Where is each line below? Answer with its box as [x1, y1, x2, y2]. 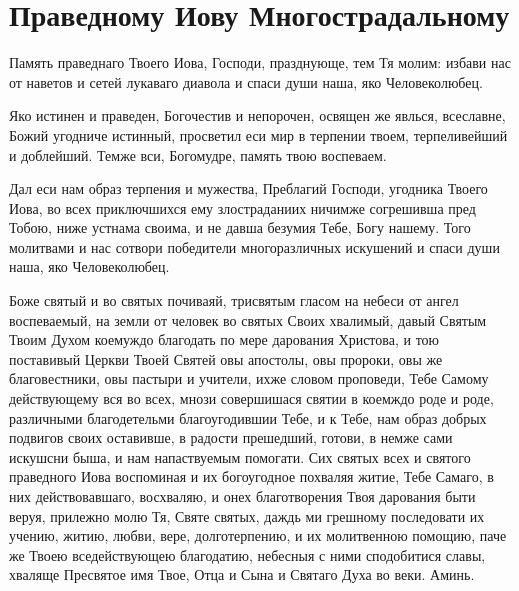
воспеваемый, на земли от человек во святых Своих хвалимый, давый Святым [9, 309, 487, 330]
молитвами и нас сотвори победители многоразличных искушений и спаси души [9, 236, 500, 257]
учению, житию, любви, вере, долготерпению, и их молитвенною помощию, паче [9, 525, 507, 546]
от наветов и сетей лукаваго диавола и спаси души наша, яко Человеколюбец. [9, 71, 483, 92]
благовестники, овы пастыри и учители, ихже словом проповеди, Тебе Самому [9, 368, 489, 389]
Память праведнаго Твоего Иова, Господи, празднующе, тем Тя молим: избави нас [9, 52, 511, 73]
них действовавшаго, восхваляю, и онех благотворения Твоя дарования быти [9, 486, 476, 506]
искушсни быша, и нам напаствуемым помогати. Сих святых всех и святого [9, 446, 471, 467]
